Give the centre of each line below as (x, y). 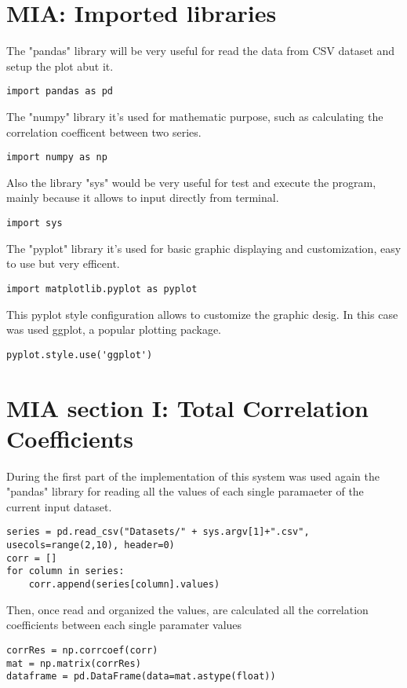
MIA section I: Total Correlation (187, 407)
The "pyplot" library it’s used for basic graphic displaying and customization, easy (204, 248)
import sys (35, 223)
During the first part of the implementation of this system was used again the (193, 476)
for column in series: (65, 571)
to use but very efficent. (63, 263)
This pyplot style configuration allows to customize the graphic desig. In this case (202, 314)
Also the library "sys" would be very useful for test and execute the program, (191, 182)
